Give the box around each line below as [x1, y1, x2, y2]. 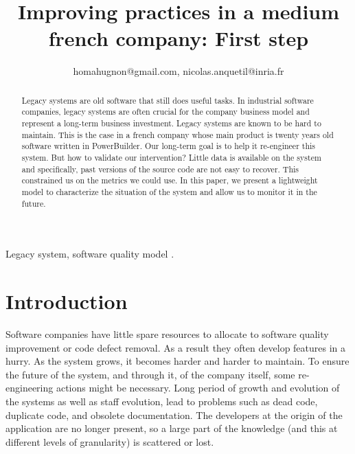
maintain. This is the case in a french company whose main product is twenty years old [21, 128, 334, 140]
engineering [5, 381, 54, 395]
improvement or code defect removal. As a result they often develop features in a [5, 340, 346, 354]
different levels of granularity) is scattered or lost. [5, 434, 214, 449]
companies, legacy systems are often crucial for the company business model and [21, 106, 310, 117]
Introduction [5, 287, 128, 315]
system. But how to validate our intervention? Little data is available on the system [21, 151, 321, 163]
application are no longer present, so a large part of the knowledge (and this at [5, 421, 338, 435]
